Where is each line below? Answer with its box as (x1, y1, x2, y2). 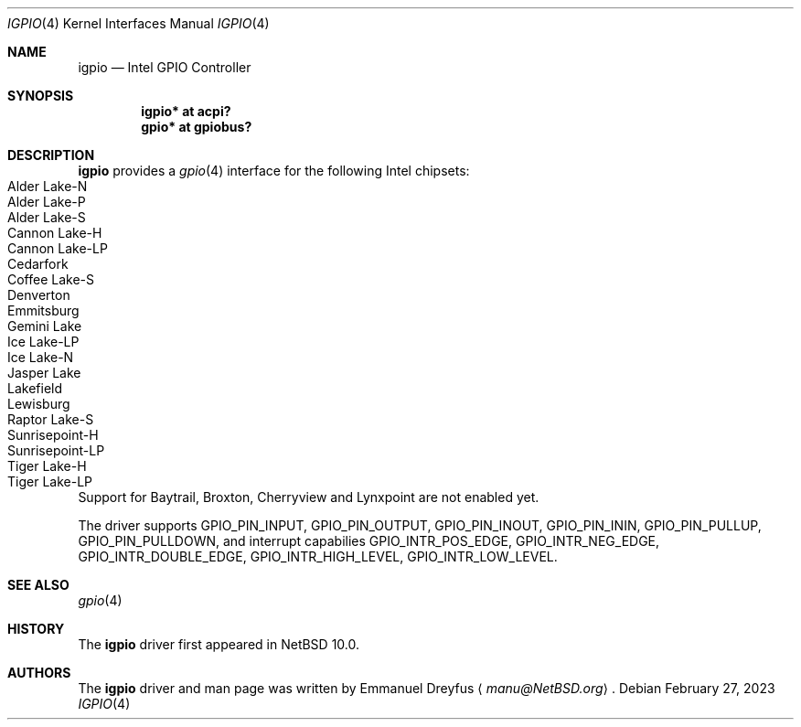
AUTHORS (7, 665, 71, 680)
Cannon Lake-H (7, 225, 102, 241)
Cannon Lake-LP (7, 241, 108, 256)
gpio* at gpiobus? (141, 119, 252, 134)
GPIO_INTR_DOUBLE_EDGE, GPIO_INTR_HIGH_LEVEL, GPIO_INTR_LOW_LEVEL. (78, 549, 558, 564)
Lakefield (7, 380, 63, 396)
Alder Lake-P (7, 194, 86, 209)
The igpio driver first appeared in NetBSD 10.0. (78, 636, 360, 652)
